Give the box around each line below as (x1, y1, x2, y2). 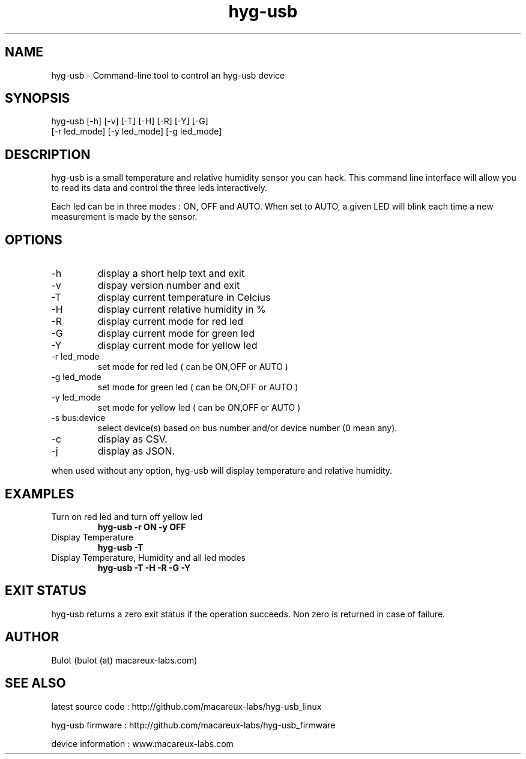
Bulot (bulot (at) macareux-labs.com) (51, 655, 198, 665)
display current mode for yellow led (97, 339, 258, 352)
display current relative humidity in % (97, 303, 266, 316)
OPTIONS (5, 232, 62, 247)
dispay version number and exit (97, 279, 240, 292)
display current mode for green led (97, 327, 255, 340)
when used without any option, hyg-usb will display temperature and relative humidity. (51, 465, 393, 476)
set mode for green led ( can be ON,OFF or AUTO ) (97, 382, 298, 393)
